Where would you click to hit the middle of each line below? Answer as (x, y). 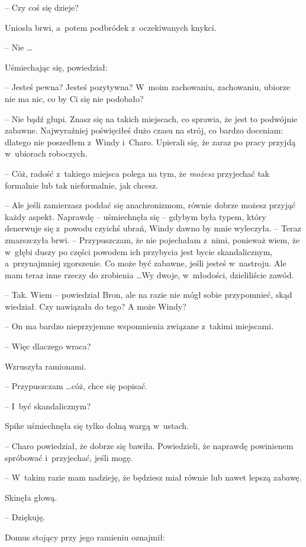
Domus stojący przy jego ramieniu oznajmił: (85, 537)
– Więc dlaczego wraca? (48, 346)
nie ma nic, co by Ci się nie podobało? (74, 98)
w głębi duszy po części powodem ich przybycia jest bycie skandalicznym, (139, 251)
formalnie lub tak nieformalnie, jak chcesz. (82, 185)
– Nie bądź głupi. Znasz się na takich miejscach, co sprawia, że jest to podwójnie (151, 118)
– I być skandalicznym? (48, 406)
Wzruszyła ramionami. (46, 366)
